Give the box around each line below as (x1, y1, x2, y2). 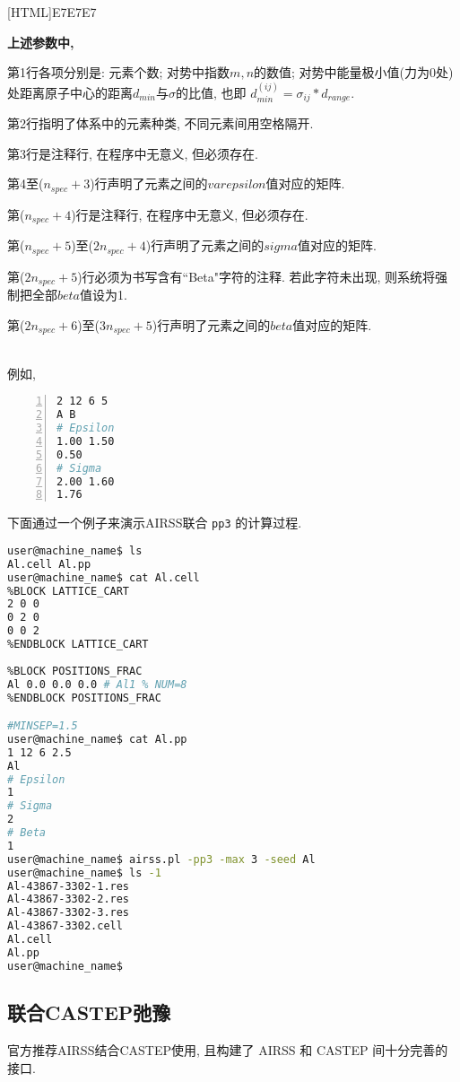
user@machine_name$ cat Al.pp (7, 732, 187, 746)
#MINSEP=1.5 (7, 720, 78, 733)
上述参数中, (7, 32, 74, 51)
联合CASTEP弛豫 (7, 999, 171, 1026)
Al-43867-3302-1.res (7, 879, 130, 893)
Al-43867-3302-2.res (7, 893, 130, 906)
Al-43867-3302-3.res (7, 906, 130, 920)
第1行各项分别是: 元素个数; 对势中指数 (7, 63, 230, 82)
